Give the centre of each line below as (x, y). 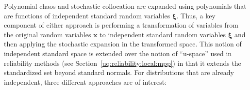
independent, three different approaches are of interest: (85, 82)
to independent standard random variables (163, 34)
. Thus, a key (196, 15)
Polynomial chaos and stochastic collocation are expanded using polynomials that (125, 6)
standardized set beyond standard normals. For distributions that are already (119, 72)
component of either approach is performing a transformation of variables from (121, 25)
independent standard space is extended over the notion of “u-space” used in (118, 53)
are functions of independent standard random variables (87, 15)
